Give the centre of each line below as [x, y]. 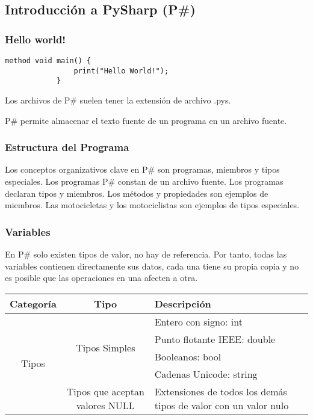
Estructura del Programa [67, 147]
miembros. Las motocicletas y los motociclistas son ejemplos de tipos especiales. [152, 205]
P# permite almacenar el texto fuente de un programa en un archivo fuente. [146, 120]
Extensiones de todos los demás [221, 391]
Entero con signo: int [198, 321]
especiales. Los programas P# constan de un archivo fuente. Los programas [144, 181]
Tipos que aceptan [105, 391]
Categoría [33, 303]
